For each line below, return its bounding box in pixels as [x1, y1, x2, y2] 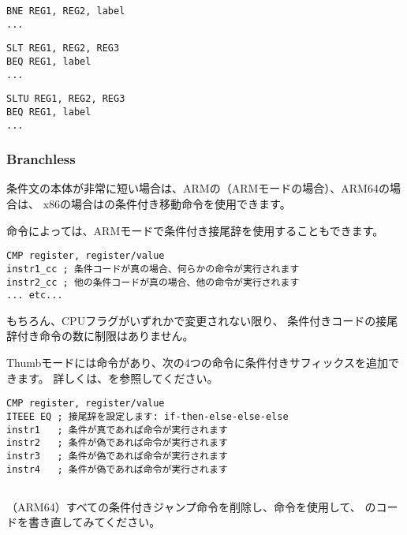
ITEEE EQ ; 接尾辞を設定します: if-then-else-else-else [6, 410, 289, 422]
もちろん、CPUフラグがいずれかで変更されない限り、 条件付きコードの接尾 [6, 312, 398, 328]
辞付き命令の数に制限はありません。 [6, 327, 194, 344]
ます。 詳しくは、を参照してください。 [17, 369, 218, 386]
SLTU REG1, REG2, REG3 [6, 93, 125, 105]
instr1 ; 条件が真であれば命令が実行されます [6, 424, 228, 436]
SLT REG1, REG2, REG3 [6, 43, 120, 54]
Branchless [6, 149, 76, 169]
